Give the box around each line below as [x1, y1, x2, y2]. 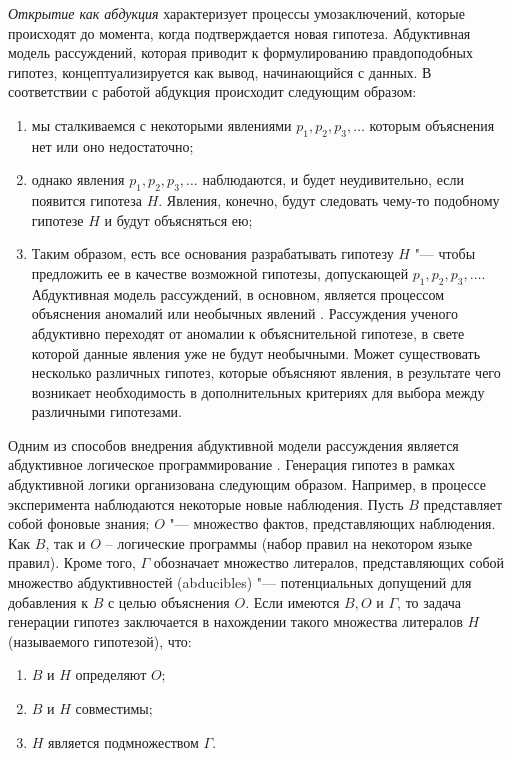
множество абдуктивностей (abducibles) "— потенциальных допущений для [8, 572, 472, 593]
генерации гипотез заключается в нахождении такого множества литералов [8, 611, 463, 632]
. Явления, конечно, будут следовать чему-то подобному [158, 190, 500, 211]
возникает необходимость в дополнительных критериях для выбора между [31, 381, 485, 402]
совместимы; [75, 698, 153, 719]
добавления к [8, 591, 88, 612]
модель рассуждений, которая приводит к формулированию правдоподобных [8, 42, 473, 63]
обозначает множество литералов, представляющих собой [153, 552, 505, 573]
